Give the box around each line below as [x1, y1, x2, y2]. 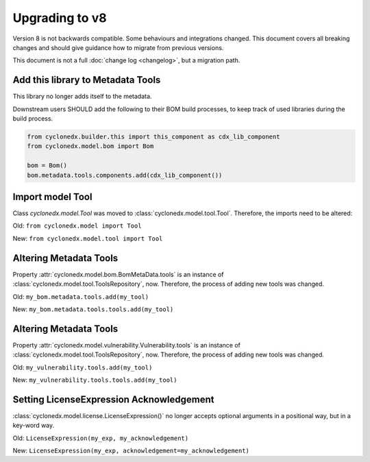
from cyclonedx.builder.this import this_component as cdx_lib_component [27, 133, 280, 141]
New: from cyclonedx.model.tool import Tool [12, 234, 163, 243]
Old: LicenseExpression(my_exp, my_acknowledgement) [12, 434, 188, 442]
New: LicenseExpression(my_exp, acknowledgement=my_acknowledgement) [12, 446, 250, 455]
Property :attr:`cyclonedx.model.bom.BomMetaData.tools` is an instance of [12, 270, 224, 278]
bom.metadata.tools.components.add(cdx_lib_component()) [27, 171, 223, 179]
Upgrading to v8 [12, 10, 107, 25]
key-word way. [12, 422, 55, 430]
